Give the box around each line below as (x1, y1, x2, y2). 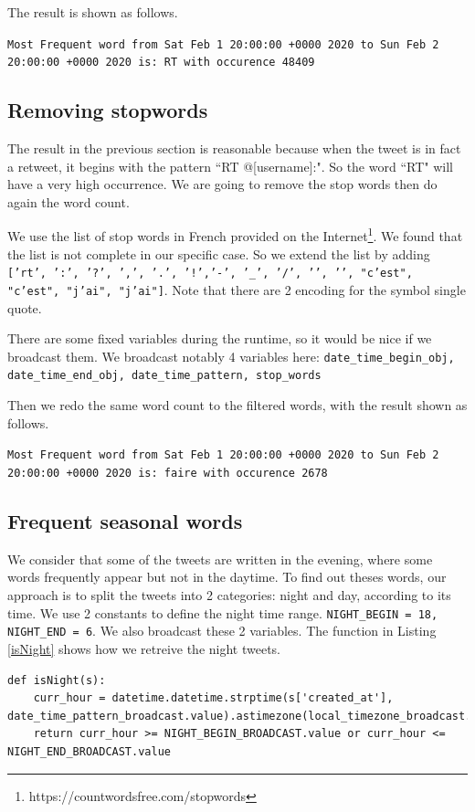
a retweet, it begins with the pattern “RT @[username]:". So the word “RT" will (7, 156, 453, 175)
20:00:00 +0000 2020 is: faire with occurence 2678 (7, 466, 328, 480)
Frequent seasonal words (7, 507, 243, 535)
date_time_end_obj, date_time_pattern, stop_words (7, 369, 322, 383)
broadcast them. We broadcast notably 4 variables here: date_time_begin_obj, (7, 346, 455, 365)
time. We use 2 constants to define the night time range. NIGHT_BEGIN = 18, (7, 603, 438, 622)
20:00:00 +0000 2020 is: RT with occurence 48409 (7, 56, 315, 69)
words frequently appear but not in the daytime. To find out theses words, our (7, 567, 447, 586)
